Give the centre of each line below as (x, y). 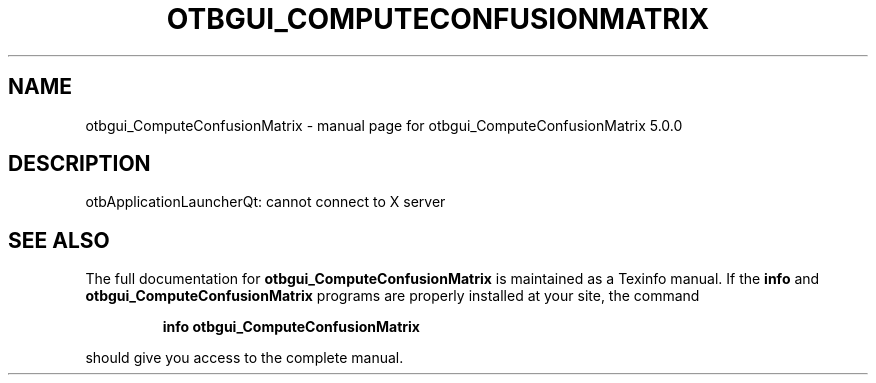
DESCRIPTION (79, 164)
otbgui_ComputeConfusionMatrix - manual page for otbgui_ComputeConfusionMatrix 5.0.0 (384, 125)
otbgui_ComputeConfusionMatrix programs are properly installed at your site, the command (392, 296)
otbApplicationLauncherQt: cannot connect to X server (265, 202)
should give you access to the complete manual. (244, 358)
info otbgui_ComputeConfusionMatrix (291, 327)
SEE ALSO (59, 240)
